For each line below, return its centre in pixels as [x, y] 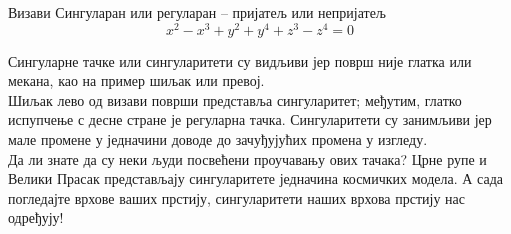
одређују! [36, 217]
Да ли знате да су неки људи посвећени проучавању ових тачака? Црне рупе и [247, 158]
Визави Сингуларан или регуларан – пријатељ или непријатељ [197, 12]
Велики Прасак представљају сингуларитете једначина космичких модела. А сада [255, 178]
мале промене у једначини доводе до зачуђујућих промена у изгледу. [218, 139]
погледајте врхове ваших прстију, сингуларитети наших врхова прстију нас [237, 197]
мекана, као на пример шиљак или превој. [136, 80]
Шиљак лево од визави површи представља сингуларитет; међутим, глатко [235, 99]
